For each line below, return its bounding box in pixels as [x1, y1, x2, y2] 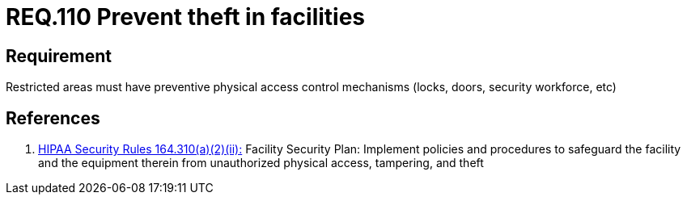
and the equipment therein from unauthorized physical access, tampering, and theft [38, 156, 484, 170]
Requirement [6, 45, 112, 66]
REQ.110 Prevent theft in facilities [6, 3, 366, 31]
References [6, 107, 100, 128]
